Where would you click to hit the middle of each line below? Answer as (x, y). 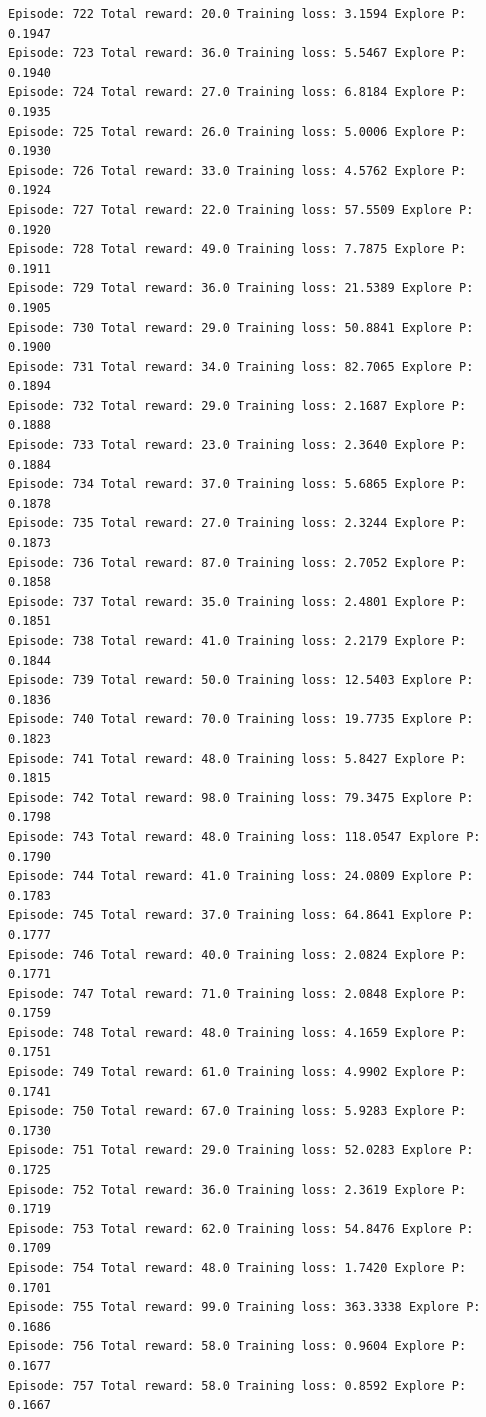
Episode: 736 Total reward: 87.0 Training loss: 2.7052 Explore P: (237, 562)
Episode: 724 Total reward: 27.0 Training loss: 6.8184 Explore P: (237, 92)
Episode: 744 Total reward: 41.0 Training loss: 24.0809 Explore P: (241, 876)
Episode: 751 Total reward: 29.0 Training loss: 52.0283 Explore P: (241, 1150)
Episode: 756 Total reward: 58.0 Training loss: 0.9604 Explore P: (237, 1346)
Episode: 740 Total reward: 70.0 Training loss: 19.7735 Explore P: (241, 719)
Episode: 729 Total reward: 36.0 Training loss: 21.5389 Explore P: (241, 288)
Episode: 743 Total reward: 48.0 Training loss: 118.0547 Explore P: (244, 836)
